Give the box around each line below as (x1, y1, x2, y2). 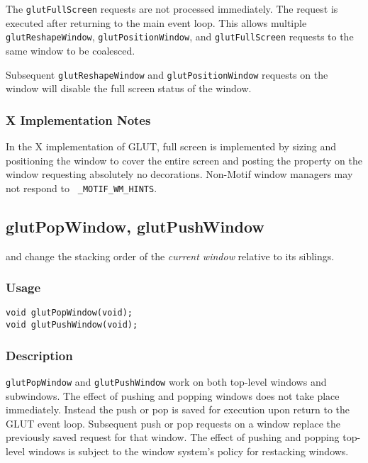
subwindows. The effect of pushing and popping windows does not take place (6, 388, 340, 403)
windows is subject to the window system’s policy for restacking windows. (28, 443, 349, 458)
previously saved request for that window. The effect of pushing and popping (6, 430, 340, 445)
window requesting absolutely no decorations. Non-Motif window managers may (6, 167, 353, 182)
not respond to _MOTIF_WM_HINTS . (6, 180, 157, 195)
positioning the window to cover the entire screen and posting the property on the (6, 152, 362, 167)
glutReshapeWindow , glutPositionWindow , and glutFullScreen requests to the (6, 29, 354, 44)
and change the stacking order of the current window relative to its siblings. (6, 248, 335, 263)
